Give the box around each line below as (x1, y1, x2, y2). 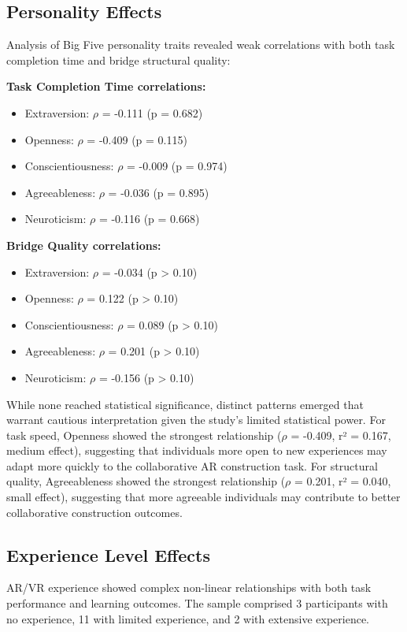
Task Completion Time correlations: (6, 78, 206, 95)
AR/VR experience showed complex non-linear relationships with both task (6, 579, 372, 596)
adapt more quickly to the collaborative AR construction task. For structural (6, 457, 378, 474)
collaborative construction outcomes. (6, 504, 183, 520)
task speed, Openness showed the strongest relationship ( (6, 426, 282, 443)
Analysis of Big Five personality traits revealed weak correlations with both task (6, 36, 395, 53)
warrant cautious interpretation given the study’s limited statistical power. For (6, 411, 386, 428)
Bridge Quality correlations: (6, 236, 161, 253)
